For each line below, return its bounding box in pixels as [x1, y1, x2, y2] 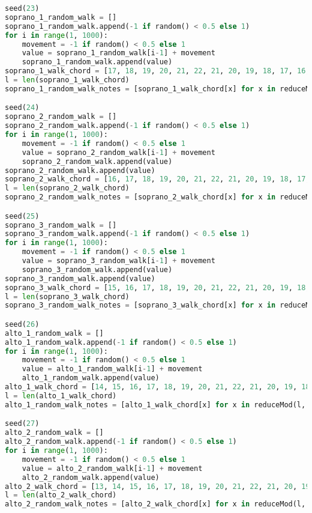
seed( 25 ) [5, 211, 40, 220]
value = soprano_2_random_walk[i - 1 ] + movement [22, 148, 215, 157]
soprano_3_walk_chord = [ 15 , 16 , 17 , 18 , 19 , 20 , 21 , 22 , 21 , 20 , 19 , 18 [5, 283, 306, 292]
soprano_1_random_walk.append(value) [22, 58, 173, 67]
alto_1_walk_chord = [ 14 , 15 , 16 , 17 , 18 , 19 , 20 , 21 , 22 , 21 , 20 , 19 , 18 [5, 383, 310, 392]
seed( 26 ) [5, 320, 40, 329]
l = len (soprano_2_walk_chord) [5, 184, 130, 193]
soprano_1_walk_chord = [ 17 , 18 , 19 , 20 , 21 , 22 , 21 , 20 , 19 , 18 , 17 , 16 [5, 67, 306, 76]
